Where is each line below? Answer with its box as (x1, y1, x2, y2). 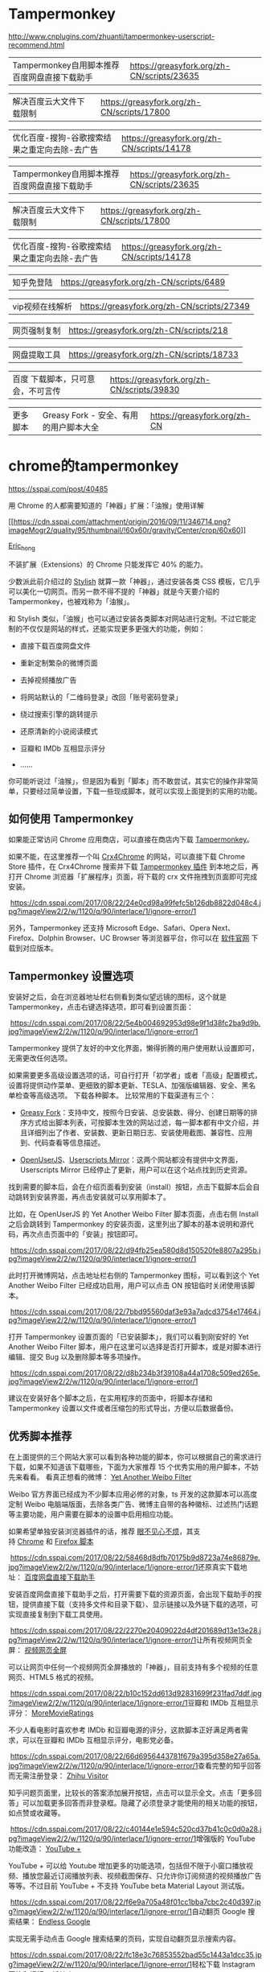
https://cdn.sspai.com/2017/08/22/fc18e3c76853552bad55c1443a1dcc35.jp (10, 1950, 262, 1960)
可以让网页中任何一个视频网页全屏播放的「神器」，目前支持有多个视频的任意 (8, 1662, 259, 1672)
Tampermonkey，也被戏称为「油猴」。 (8, 596, 134, 606)
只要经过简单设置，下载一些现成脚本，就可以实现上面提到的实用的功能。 (22, 786, 262, 796)
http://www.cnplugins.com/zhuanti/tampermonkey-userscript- (8, 31, 215, 41)
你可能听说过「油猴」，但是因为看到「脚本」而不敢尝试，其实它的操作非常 (8, 776, 252, 785)
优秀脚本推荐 (8, 1429, 72, 1443)
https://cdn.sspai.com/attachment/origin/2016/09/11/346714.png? (13, 517, 231, 526)
